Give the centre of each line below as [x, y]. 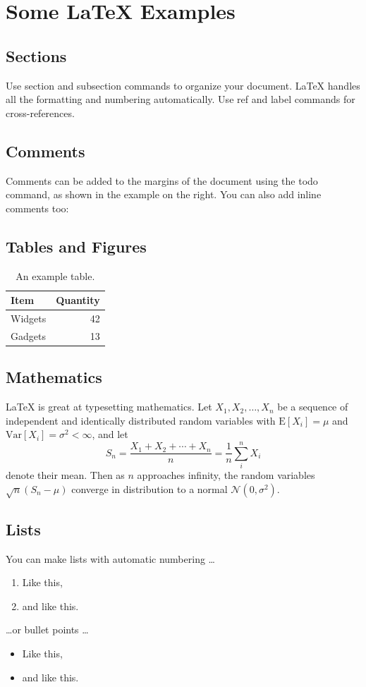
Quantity [78, 300]
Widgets [29, 318]
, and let [110, 434]
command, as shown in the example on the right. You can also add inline [164, 194]
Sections [36, 55]
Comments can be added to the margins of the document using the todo [162, 180]
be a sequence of [313, 407]
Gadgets [28, 335]
